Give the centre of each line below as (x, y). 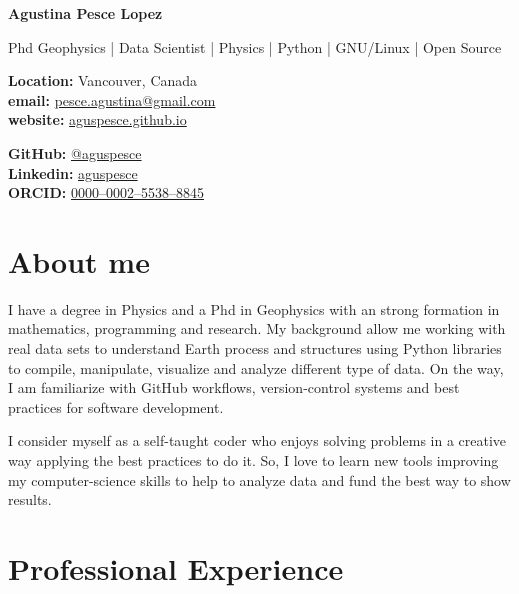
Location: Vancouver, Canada (103, 80)
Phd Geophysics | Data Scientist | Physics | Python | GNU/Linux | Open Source (255, 46)
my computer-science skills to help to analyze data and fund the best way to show (259, 479)
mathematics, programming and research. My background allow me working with (257, 328)
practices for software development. (116, 406)
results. (30, 499)
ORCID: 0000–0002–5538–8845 (106, 192)
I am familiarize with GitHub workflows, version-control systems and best (234, 387)
